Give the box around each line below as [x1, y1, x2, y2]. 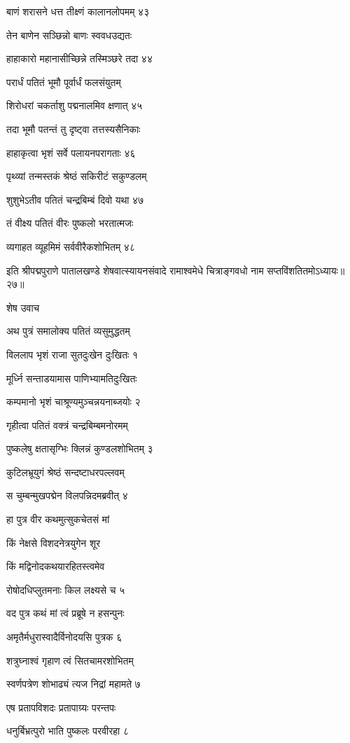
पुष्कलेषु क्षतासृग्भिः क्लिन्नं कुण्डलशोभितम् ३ [6, 441, 153, 456]
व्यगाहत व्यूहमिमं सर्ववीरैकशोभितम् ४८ [6, 239, 135, 254]
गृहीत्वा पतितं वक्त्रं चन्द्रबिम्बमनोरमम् [6, 417, 128, 432]
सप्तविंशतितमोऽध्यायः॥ [267, 263, 345, 277]
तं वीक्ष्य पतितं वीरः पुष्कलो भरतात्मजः [6, 216, 134, 230]
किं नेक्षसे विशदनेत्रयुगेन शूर [6, 535, 101, 550]
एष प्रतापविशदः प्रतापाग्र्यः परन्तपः [6, 700, 116, 714]
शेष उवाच [6, 300, 40, 314]
